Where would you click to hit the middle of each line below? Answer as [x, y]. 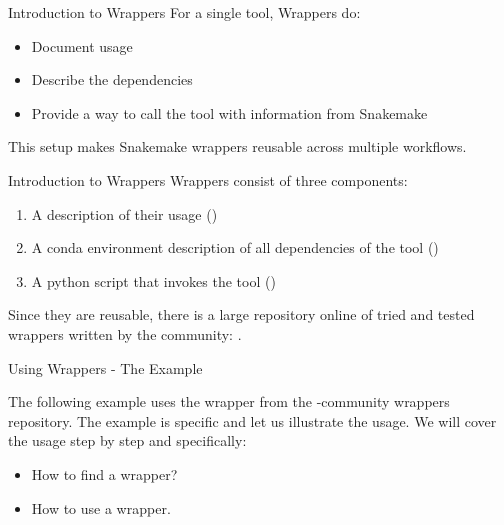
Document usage [82, 45]
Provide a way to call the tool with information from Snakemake [229, 112]
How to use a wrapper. [101, 507]
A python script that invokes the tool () [153, 280]
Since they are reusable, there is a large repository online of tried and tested [241, 314]
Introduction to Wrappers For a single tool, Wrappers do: [184, 12]
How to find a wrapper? [104, 473]
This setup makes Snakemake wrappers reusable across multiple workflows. [237, 146]
